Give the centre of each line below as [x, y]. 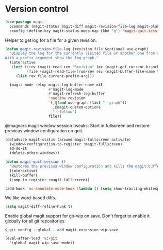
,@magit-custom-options [77, 108]
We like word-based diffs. [31, 198]
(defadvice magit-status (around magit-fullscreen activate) [68, 140]
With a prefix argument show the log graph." [52, 58]
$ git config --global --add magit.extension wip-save [62, 230]
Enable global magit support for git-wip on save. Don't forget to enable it [77, 216]
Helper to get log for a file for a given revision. [51, 40]
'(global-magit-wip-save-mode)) [42, 243]
